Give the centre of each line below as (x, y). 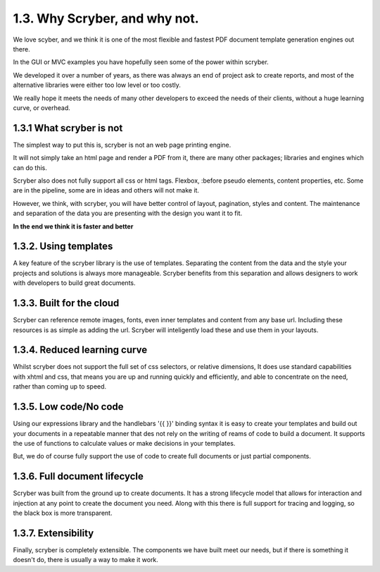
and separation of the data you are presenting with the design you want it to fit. (128, 213)
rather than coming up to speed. (60, 387)
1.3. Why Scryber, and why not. (106, 18)
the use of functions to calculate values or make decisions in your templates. (124, 443)
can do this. (30, 168)
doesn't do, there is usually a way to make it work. (85, 560)
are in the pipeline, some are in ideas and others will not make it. (106, 190)
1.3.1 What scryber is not (68, 128)
